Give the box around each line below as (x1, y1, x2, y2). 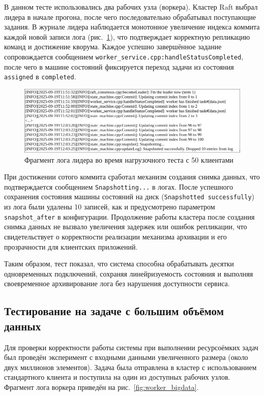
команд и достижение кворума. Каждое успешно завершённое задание (4, 41, 222, 52)
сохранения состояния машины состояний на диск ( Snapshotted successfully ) (4, 191, 255, 202)
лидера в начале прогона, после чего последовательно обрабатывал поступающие (4, 11, 256, 22)
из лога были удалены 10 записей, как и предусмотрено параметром (4, 201, 215, 212)
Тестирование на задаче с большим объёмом (4, 303, 224, 319)
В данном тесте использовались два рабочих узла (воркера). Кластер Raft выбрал (4, 2, 258, 12)
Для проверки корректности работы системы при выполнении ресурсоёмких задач (4, 342, 258, 352)
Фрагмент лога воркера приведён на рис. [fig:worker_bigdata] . (4, 381, 199, 392)
